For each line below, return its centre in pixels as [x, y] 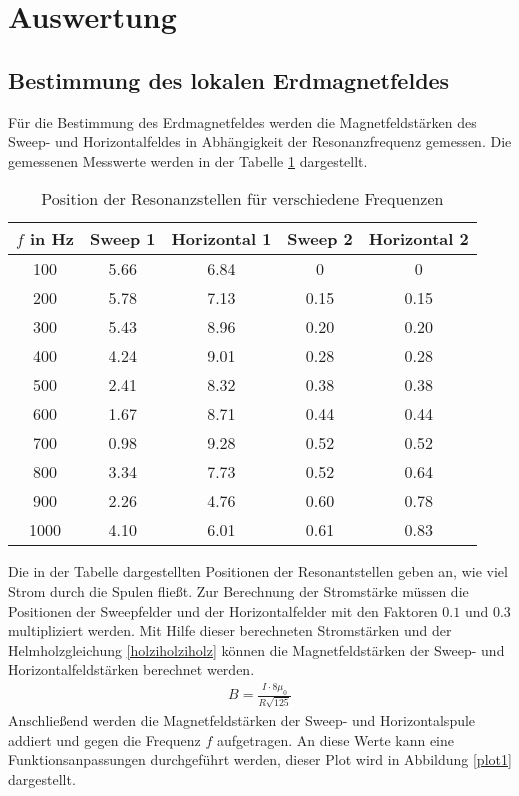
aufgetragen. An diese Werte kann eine [335, 739]
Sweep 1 [123, 239]
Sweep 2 [320, 239]
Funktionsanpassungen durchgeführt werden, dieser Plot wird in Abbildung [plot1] [260, 759]
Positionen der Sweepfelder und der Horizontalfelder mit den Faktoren [223, 610]
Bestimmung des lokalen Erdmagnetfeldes [229, 79]
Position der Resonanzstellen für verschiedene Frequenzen [242, 199]
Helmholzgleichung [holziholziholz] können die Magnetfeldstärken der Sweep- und [256, 649]
